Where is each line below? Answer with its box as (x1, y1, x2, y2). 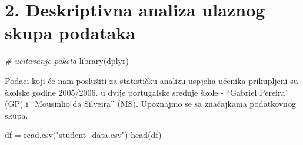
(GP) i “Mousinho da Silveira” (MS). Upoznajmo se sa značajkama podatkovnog (5, 97, 296, 110)
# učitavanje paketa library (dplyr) (5, 55, 129, 67)
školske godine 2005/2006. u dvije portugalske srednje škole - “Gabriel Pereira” (5, 86, 289, 98)
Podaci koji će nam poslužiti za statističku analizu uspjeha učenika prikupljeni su (5, 74, 298, 86)
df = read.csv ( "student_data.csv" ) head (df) (5, 129, 162, 141)
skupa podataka (5, 21, 136, 45)
